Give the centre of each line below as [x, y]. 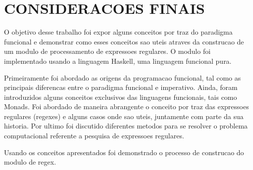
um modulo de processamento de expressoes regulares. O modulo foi [107, 51]
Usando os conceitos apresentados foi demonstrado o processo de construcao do [124, 152]
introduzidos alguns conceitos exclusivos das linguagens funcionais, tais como [121, 97]
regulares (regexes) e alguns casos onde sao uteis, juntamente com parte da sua [124, 116]
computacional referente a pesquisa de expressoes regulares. [94, 136]
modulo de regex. [30, 162]
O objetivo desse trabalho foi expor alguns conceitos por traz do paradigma [118, 32]
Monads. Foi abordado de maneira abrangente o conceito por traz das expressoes [126, 106]
